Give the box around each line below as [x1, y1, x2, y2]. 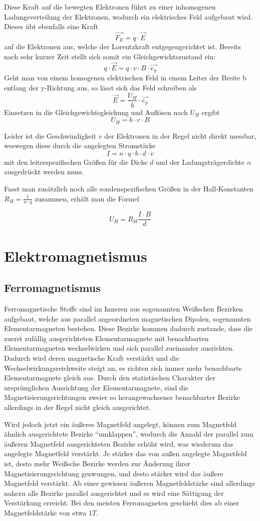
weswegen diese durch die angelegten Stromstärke [4, 140, 156, 151]
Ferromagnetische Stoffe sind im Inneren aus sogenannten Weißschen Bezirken [4, 303, 243, 314]
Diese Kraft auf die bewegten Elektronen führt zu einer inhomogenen [4, 2, 216, 12]
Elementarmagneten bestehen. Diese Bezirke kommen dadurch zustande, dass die [4, 323, 253, 334]
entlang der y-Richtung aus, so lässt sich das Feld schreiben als [4, 82, 197, 92]
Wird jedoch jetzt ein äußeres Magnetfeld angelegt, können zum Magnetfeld [4, 419, 237, 429]
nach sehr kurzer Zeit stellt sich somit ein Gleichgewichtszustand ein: [4, 51, 216, 62]
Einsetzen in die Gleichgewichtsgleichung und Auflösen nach [4, 107, 188, 117]
